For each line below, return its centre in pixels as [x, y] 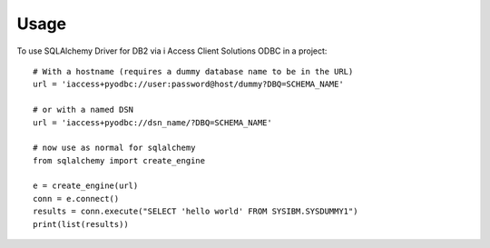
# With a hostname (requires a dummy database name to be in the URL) [193, 71]
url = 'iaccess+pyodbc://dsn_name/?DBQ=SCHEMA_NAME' [152, 122]
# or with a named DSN [83, 110]
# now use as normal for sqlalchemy [114, 148]
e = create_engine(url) [86, 186]
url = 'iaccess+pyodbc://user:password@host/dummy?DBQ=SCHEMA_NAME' [188, 84]
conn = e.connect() [76, 198]
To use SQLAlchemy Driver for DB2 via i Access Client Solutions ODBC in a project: [172, 51]
